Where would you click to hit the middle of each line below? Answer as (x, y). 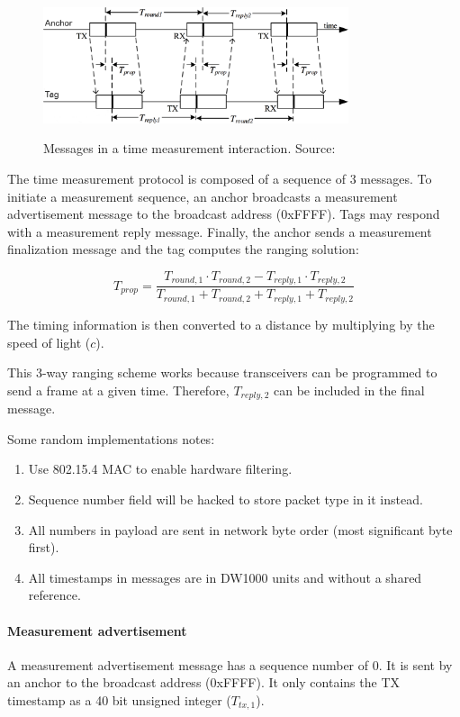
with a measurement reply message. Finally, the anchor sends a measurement (220, 231)
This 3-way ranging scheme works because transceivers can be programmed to (222, 372)
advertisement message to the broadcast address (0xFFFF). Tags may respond (224, 214)
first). (44, 547)
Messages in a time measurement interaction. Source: (189, 148)
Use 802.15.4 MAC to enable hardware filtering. (160, 469)
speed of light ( (49, 342)
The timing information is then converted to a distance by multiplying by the (221, 324)
